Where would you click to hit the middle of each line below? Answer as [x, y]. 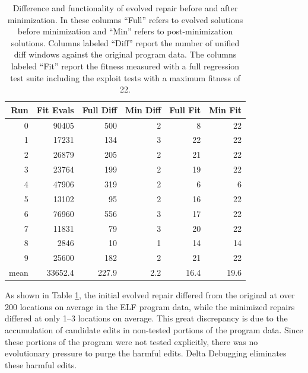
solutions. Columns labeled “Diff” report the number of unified [125, 42]
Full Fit [185, 109]
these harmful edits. [41, 364]
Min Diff [143, 109]
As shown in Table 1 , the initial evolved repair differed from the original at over [150, 295]
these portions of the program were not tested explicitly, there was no [131, 341]
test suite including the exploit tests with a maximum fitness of [125, 77]
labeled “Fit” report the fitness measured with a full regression [125, 66]
